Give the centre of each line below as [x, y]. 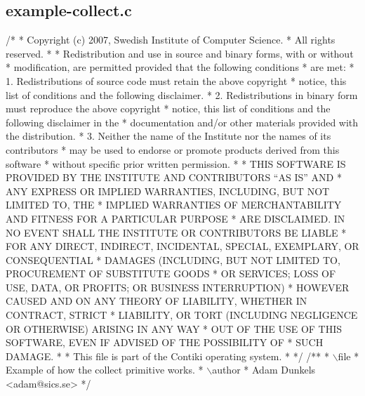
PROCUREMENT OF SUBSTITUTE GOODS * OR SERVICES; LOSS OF [171, 273]
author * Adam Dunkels [264, 370]
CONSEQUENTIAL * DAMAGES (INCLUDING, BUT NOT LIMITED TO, [173, 259]
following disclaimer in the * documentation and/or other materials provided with [182, 122]
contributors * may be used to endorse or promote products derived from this [173, 149]
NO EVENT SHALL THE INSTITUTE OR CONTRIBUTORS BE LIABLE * [176, 232]
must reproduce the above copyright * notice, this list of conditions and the [168, 108]
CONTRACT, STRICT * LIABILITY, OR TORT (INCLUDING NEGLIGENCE [182, 315]
